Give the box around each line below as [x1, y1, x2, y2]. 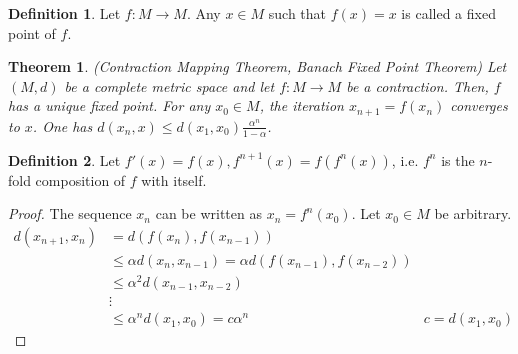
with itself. [141, 169, 207, 190]
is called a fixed [401, 3, 496, 23]
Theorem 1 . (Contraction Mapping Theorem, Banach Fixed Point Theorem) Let [8, 56, 507, 77]
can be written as [155, 203, 262, 224]
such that [268, 3, 327, 23]
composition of [35, 169, 126, 190]
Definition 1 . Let [8, 3, 121, 23]
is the [441, 149, 475, 170]
